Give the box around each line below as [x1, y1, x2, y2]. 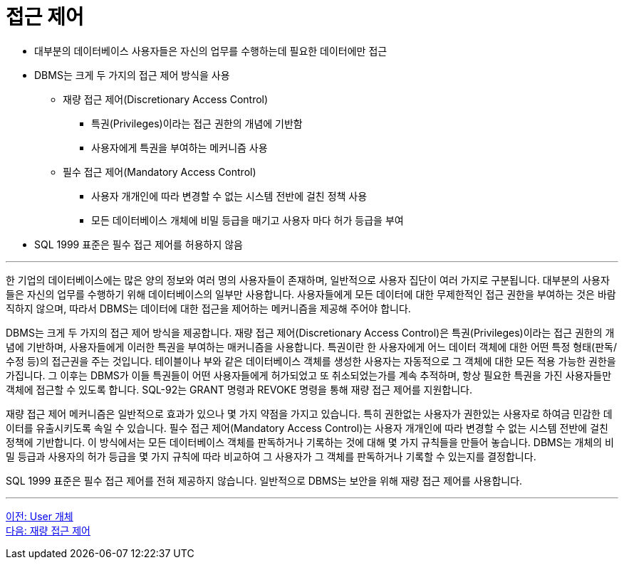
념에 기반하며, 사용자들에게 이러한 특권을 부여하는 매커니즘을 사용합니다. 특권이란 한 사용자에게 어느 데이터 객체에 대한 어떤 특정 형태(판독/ [6, 340, 617, 353]
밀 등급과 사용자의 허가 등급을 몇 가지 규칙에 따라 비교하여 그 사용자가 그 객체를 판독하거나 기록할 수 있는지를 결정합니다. [6, 450, 536, 463]
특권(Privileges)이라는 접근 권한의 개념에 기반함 [91, 117, 303, 130]
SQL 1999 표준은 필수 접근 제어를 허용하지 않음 [34, 238, 243, 250]
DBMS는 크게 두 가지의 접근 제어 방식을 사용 [34, 68, 230, 81]
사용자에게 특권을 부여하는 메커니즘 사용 [91, 141, 268, 154]
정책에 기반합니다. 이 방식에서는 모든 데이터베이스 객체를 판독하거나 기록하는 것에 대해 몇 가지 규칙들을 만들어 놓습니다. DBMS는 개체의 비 [6, 435, 614, 448]
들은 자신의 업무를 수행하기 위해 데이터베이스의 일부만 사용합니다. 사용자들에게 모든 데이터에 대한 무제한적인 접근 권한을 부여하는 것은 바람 [6, 287, 616, 300]
